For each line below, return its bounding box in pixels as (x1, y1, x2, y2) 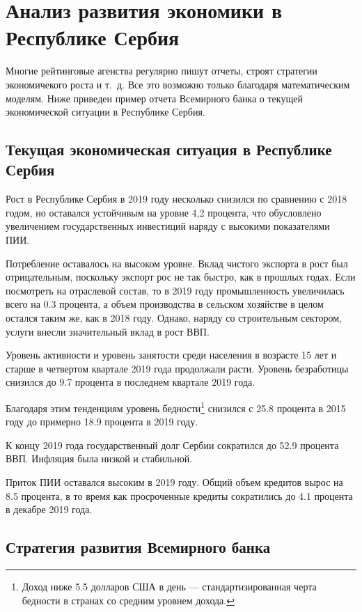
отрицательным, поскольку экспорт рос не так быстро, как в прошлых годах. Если (6, 269, 356, 284)
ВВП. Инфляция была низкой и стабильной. (6, 451, 193, 466)
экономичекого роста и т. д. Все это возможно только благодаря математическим (6, 77, 350, 91)
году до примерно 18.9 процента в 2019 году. (6, 414, 198, 429)
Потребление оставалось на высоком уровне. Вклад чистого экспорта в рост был (6, 256, 348, 270)
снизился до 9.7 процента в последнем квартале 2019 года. (6, 375, 255, 389)
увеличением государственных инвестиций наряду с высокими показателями (6, 219, 330, 233)
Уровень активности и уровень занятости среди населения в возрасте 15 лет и (6, 347, 337, 362)
